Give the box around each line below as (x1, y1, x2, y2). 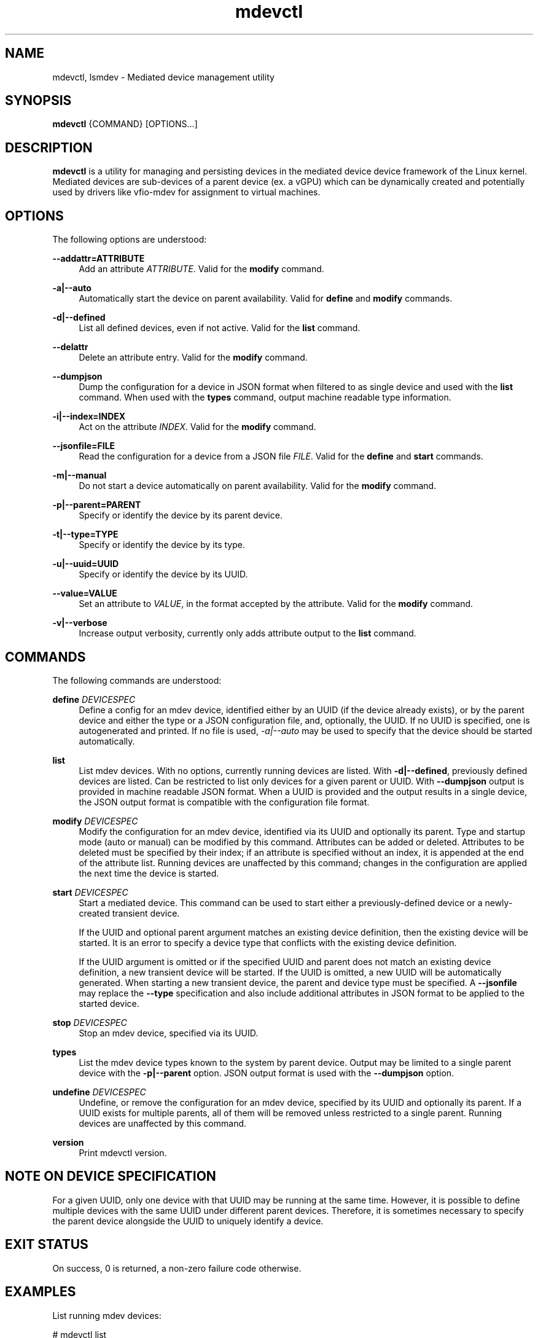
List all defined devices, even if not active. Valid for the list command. (79, 323, 361, 334)
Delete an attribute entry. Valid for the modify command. (79, 352, 308, 363)
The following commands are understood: (52, 675, 222, 686)
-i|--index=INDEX (52, 411, 126, 422)
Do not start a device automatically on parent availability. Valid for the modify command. (79, 480, 437, 491)
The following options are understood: (52, 234, 207, 245)
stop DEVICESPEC (52, 1017, 127, 1028)
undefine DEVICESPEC (52, 1086, 146, 1097)
